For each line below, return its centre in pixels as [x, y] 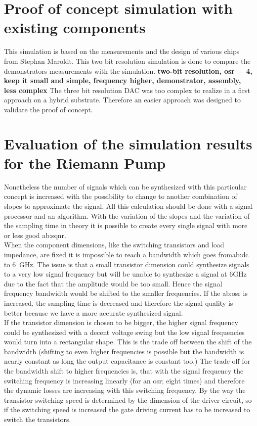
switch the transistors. [38, 419]
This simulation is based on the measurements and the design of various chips [122, 51]
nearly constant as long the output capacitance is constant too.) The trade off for [127, 361]
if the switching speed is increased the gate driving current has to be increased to [127, 409]
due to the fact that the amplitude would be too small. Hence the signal [113, 283]
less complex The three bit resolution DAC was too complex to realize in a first [127, 90]
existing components [75, 27]
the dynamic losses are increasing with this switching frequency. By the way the [125, 390]
